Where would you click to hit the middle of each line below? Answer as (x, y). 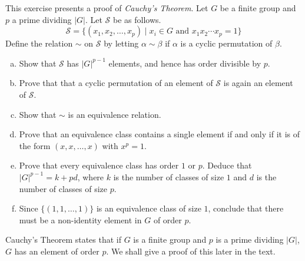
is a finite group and (170, 239)
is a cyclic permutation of (226, 43)
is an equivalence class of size (149, 208)
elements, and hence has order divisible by (185, 63)
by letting (121, 43)
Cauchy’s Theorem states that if (64, 239)
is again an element (258, 83)
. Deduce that (227, 165)
